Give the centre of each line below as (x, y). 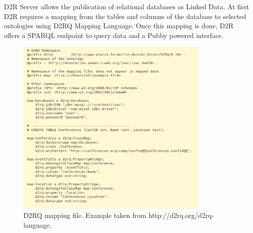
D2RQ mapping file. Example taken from (85, 215)
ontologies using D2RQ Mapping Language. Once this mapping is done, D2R (119, 26)
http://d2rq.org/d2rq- (181, 215)
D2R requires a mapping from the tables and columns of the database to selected (125, 16)
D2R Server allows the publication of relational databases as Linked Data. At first (127, 6)
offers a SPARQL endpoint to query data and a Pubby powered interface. (114, 35)
